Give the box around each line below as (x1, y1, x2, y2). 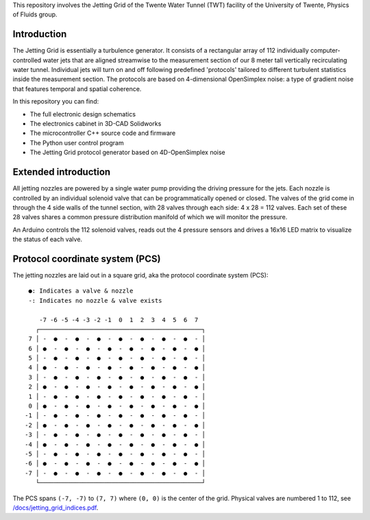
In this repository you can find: (12, 97, 99, 106)
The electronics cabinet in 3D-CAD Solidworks (29, 120, 162, 128)
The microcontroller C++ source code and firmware (29, 129, 176, 137)
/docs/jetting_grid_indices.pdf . (12, 504, 99, 512)
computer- (310, 47, 341, 55)
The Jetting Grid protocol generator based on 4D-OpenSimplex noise (29, 148, 225, 157)
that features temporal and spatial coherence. (12, 84, 142, 92)
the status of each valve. (12, 235, 82, 243)
